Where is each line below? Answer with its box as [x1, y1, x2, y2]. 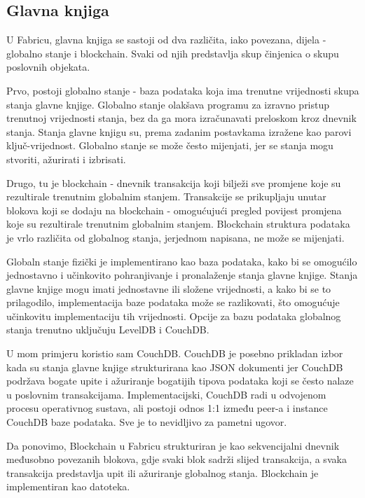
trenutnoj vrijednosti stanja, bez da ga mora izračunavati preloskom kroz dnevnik [6, 111, 357, 125]
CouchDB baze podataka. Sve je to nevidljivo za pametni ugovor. [6, 415, 287, 429]
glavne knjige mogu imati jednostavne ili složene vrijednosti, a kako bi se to [6, 281, 331, 296]
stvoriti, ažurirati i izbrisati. [6, 151, 126, 166]
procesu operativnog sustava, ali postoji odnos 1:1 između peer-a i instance [6, 401, 328, 415]
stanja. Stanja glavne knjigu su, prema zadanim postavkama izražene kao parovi [6, 124, 352, 139]
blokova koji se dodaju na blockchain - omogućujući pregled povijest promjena [6, 202, 342, 217]
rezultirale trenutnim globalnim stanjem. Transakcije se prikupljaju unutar [6, 189, 326, 204]
